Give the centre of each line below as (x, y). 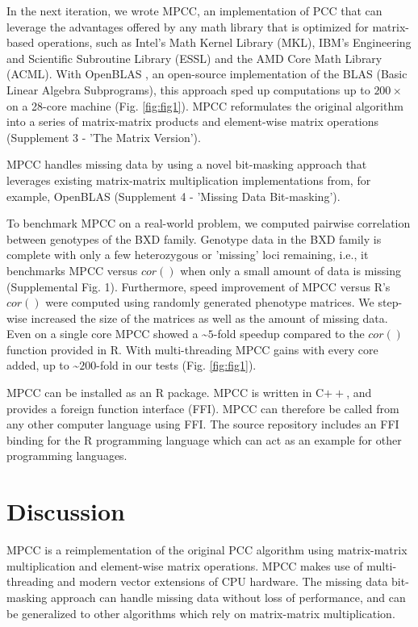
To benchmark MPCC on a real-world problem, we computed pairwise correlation (209, 223)
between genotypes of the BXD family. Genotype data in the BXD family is (194, 238)
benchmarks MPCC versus (72, 270)
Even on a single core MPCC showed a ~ (107, 334)
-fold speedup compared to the (289, 334)
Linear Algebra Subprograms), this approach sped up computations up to (188, 89)
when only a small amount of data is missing (291, 270)
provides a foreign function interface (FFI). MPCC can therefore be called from (203, 408)
